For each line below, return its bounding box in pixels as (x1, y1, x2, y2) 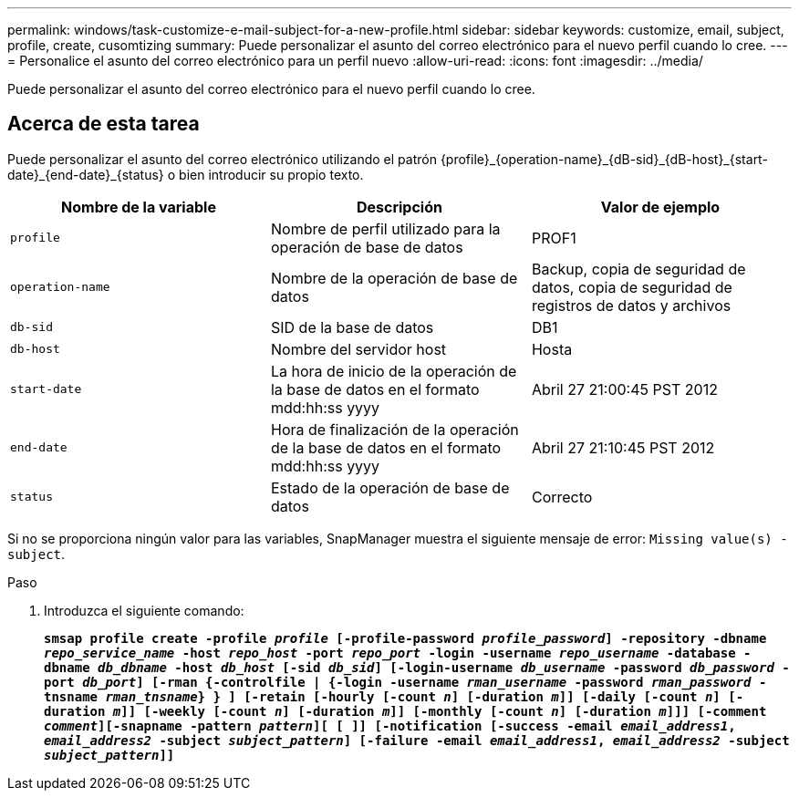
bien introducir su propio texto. (179, 166, 364, 182)
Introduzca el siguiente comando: (44, 602, 244, 618)
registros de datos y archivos (531, 295, 732, 315)
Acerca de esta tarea (7, 112, 200, 136)
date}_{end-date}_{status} (7, 166, 164, 182)
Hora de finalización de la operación (270, 420, 519, 439)
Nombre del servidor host (270, 339, 447, 358)
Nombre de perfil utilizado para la (270, 219, 501, 238)
